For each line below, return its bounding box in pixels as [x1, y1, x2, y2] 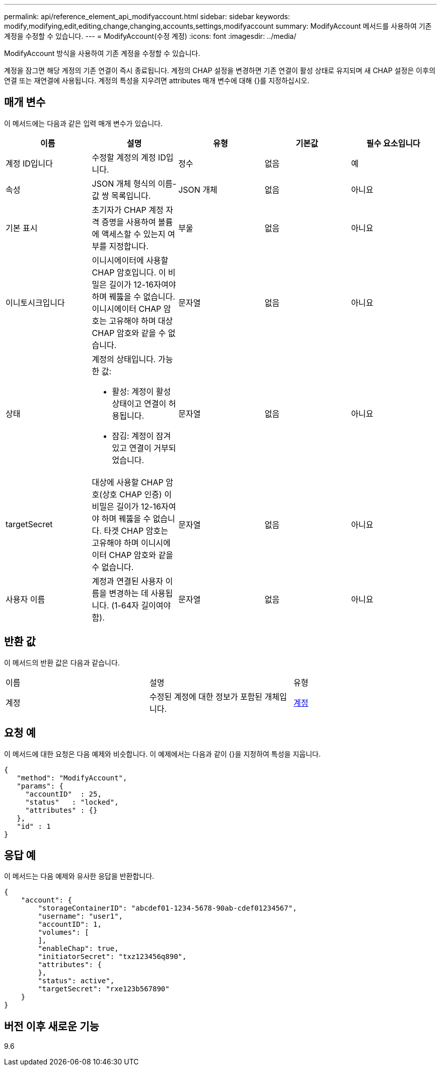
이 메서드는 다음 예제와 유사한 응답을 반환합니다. [4, 872, 155, 881]
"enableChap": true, [38, 944, 119, 953]
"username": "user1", [38, 912, 123, 921]
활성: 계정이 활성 [112, 386, 171, 397]
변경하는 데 [109, 588, 149, 598]
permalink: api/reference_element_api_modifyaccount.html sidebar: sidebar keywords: [4, 12, 290, 21]
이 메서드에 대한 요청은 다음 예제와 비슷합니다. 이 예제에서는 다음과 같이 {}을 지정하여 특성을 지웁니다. [4, 749, 321, 758]
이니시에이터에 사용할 [92, 255, 169, 265]
